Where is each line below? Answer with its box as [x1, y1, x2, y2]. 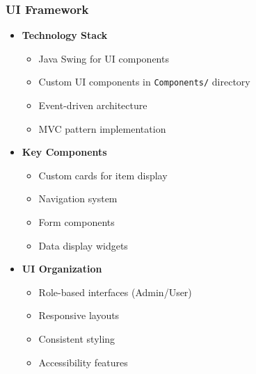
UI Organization [22, 261, 102, 276]
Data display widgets [38, 238, 128, 252]
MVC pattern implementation [38, 121, 166, 136]
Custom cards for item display [38, 168, 168, 182]
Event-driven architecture [38, 98, 147, 113]
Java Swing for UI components [38, 51, 169, 65]
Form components [38, 215, 115, 229]
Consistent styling [38, 332, 115, 345]
